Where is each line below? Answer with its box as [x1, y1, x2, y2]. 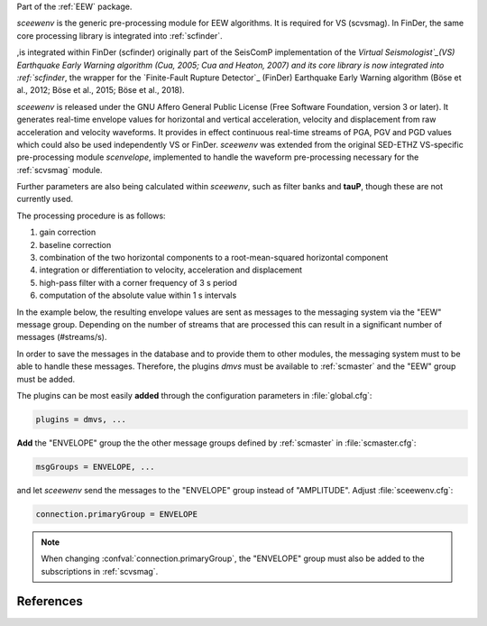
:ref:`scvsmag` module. [16, 164, 103, 175]
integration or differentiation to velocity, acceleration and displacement [39, 264, 302, 275]
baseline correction [39, 239, 112, 250]
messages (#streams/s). [16, 332, 107, 343]
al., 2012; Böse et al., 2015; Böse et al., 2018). [16, 85, 185, 96]
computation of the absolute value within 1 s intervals [39, 290, 237, 301]
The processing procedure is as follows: [16, 210, 166, 221]
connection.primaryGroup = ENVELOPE [35, 509, 198, 519]
